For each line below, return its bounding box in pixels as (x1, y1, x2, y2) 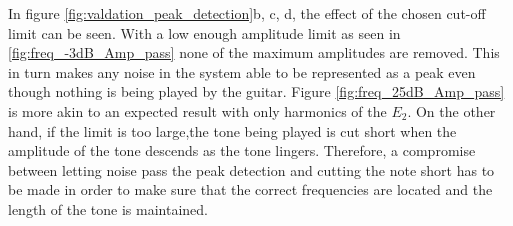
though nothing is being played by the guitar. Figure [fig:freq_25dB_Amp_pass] (8, 81, 505, 102)
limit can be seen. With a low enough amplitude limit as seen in (8, 22, 401, 43)
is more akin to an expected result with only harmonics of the (8, 100, 387, 121)
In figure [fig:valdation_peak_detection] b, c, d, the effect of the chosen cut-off (8, 3, 486, 23)
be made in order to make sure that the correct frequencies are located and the (8, 179, 493, 200)
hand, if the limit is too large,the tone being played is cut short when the (8, 120, 457, 141)
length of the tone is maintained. (8, 198, 208, 219)
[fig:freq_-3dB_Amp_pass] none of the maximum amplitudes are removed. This (8, 42, 500, 63)
